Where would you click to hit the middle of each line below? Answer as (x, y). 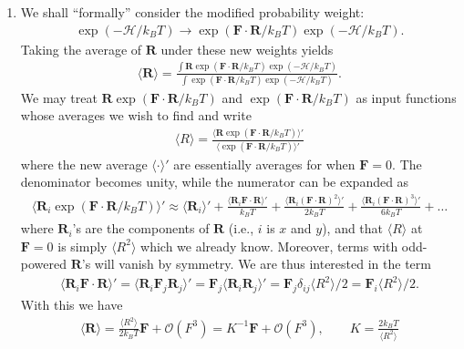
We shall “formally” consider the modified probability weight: (192, 12)
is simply (82, 246)
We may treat (59, 97)
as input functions (406, 97)
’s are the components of (141, 228)
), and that (353, 228)
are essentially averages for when (264, 164)
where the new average (84, 164)
